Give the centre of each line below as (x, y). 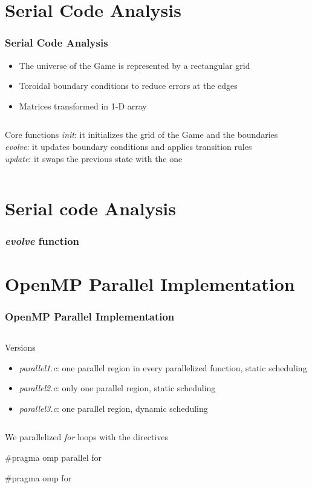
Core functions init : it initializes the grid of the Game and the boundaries (141, 135)
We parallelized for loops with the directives (86, 437)
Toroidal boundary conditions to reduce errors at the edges (128, 86)
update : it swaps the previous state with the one (94, 158)
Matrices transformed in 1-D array (83, 106)
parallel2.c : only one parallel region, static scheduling (117, 388)
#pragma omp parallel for (53, 457)
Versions (20, 347)
